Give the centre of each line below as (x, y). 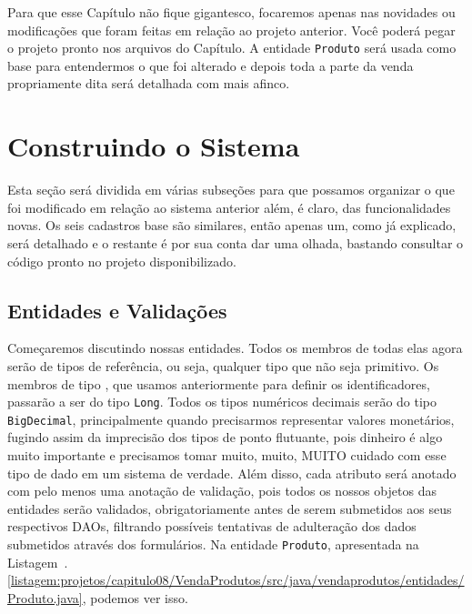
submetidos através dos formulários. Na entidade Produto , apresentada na (213, 544)
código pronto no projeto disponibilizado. (122, 261)
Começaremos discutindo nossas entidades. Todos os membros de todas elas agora (235, 348)
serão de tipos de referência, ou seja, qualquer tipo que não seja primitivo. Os (223, 365)
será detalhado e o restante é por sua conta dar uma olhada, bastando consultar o (236, 242)
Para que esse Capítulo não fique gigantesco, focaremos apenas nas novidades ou (231, 12)
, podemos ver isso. (135, 597)
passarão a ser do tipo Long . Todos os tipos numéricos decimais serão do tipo (222, 402)
